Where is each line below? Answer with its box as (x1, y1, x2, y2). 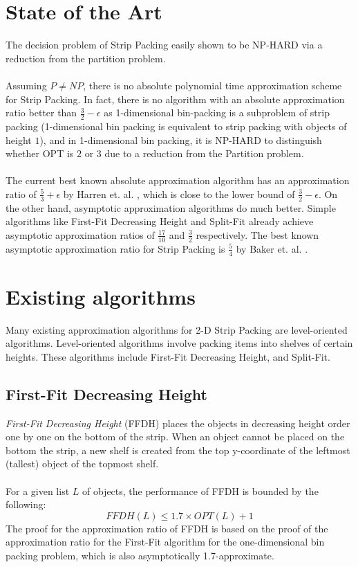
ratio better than (6, 105, 77, 120)
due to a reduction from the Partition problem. (104, 146, 304, 161)
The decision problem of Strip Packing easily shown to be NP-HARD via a (6, 37, 323, 52)
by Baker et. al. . (236, 241, 308, 255)
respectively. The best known (196, 227, 319, 242)
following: (6, 497, 46, 512)
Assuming (6, 78, 47, 92)
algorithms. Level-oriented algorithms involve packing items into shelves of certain (6, 336, 353, 350)
